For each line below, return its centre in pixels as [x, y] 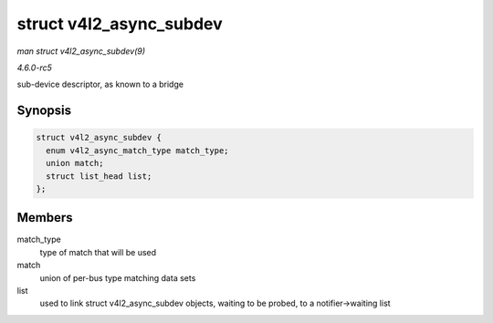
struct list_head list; [99, 176]
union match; [75, 163]
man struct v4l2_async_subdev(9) [81, 51]
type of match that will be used [98, 252]
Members [45, 218]
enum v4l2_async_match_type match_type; [137, 150]
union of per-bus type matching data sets [118, 277]
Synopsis [44, 111]
